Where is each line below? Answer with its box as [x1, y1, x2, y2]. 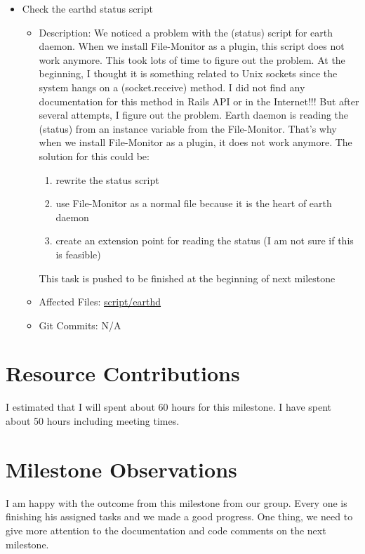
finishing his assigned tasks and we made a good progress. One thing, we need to [6, 509, 353, 524]
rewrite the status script [55, 172, 159, 187]
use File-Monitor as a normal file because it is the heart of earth [55, 196, 332, 211]
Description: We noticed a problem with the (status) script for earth [39, 25, 333, 39]
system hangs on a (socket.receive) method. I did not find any [39, 79, 305, 94]
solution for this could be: [39, 148, 150, 163]
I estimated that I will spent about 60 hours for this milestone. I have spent [6, 400, 332, 414]
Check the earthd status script [22, 1, 153, 15]
